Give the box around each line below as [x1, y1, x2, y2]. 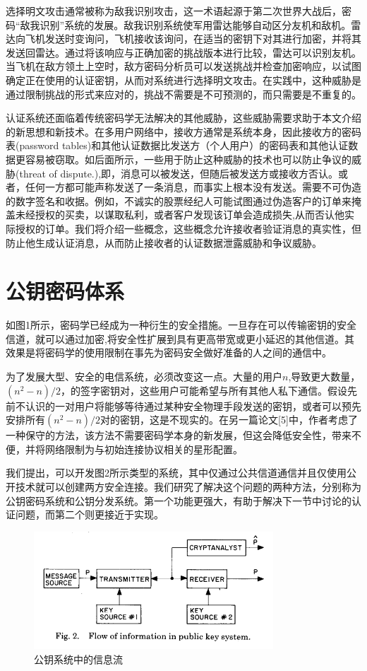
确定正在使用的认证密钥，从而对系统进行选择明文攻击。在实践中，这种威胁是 [6, 72, 361, 87]
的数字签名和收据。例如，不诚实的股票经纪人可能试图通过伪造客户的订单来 [6, 193, 351, 208]
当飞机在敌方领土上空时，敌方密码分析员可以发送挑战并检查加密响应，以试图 [6, 59, 361, 74]
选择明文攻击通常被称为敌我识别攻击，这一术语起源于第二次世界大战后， [6, 4, 342, 18]
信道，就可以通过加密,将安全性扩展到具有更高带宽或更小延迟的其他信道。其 [6, 331, 354, 346]
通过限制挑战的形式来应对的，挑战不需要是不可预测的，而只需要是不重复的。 [6, 86, 361, 101]
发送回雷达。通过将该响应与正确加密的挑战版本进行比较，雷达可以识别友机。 [6, 45, 361, 59]
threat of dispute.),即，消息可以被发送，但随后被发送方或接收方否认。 [19, 165, 339, 180]
